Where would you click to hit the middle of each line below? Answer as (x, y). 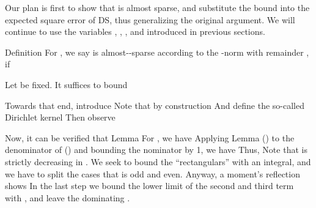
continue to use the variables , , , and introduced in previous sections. (135, 32)
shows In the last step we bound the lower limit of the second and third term (149, 186)
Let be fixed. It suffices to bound (66, 84)
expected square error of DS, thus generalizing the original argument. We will (150, 19)
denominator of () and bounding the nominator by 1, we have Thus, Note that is (156, 150)
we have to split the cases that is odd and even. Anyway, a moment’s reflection (152, 173)
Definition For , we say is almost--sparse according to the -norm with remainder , (157, 52)
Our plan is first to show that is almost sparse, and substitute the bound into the (157, 7)
